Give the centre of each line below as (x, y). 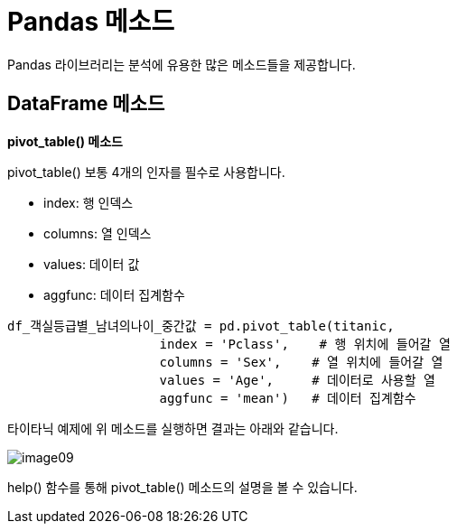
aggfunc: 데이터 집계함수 (114, 294)
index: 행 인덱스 (89, 202)
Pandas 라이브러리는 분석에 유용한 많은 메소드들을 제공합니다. (182, 64)
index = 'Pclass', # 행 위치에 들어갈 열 (305, 344)
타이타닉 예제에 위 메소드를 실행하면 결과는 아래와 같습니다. (173, 428)
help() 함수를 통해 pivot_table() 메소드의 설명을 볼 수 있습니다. (182, 487)
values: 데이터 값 (92, 264)
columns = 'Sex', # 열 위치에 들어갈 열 (301, 362)
